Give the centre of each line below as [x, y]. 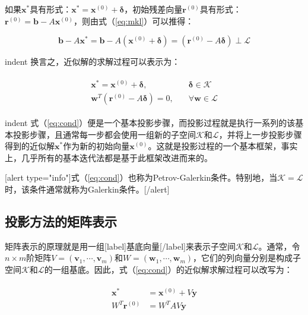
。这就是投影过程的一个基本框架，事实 [223, 146]
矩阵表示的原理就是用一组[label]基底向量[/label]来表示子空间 [120, 246]
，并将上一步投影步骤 [260, 134]
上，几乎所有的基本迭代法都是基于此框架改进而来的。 [109, 157]
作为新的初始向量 [96, 146]
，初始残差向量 [153, 9]
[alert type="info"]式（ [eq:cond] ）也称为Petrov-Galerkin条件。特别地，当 [141, 177]
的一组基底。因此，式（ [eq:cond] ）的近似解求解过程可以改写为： [168, 269]
